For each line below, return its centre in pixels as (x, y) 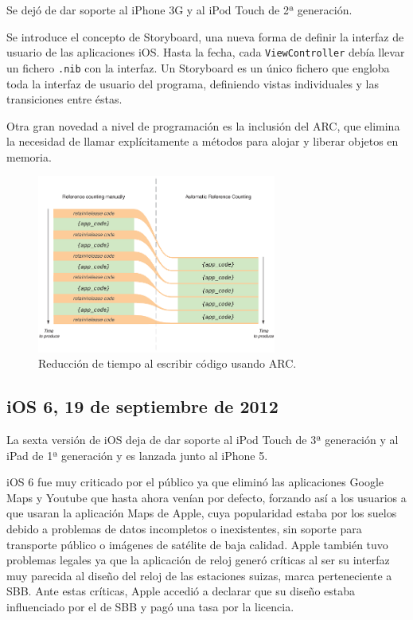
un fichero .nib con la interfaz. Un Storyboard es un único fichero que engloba (198, 67)
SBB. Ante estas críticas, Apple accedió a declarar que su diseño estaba (181, 591)
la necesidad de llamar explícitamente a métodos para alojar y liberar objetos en (203, 141)
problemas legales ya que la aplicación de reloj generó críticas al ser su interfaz (198, 560)
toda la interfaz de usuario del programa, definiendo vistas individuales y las (193, 83)
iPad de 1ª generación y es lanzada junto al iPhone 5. (137, 455)
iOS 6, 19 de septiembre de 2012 (142, 406)
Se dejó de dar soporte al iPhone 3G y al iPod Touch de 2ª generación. (179, 10)
